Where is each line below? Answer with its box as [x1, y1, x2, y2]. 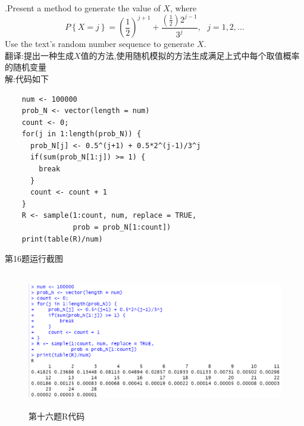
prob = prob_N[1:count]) [73, 223, 171, 232]
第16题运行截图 [5, 252, 63, 265]
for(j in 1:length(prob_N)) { [21, 130, 142, 139]
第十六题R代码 [29, 410, 85, 422]
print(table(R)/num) [21, 234, 103, 243]
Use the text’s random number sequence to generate [5, 37, 195, 50]
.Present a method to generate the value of [5, 1, 161, 14]
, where [170, 1, 197, 14]
